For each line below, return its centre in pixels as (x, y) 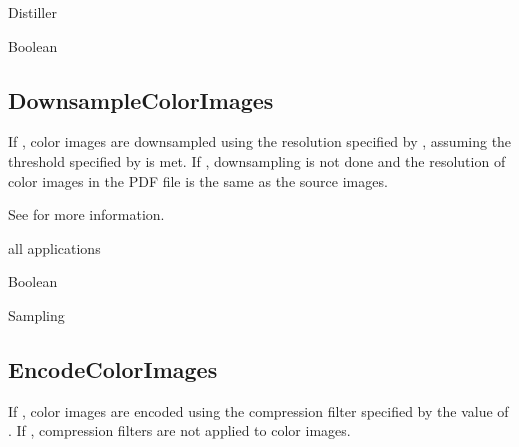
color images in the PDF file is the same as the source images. (198, 180)
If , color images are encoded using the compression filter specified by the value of (258, 410)
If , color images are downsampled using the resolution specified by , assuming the (260, 141)
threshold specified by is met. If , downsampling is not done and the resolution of (257, 160)
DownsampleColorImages (141, 99)
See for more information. (86, 214)
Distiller (32, 12)
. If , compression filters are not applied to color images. (179, 430)
